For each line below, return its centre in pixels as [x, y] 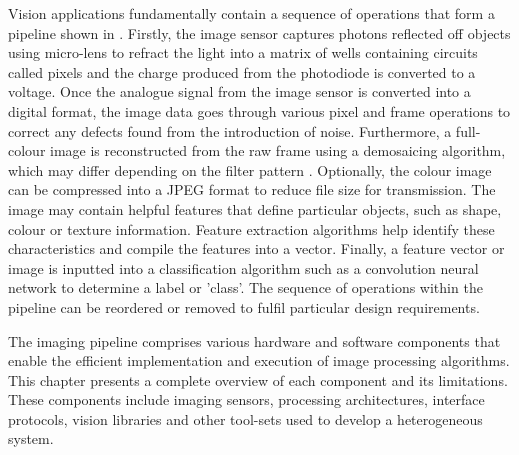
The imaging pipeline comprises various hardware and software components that [254, 340]
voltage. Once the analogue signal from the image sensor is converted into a [239, 91]
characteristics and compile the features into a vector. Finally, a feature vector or [256, 248]
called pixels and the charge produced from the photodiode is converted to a [242, 71]
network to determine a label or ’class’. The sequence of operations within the [245, 287]
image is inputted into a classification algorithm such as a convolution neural [243, 267]
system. [31, 438]
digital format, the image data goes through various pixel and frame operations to [259, 110]
